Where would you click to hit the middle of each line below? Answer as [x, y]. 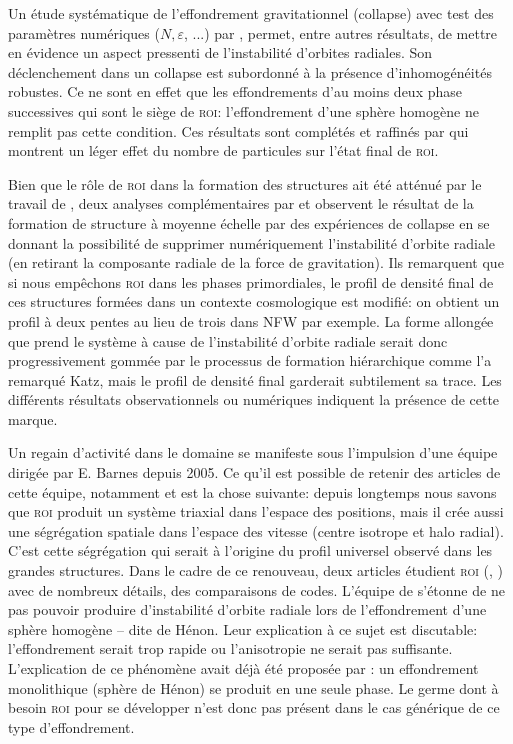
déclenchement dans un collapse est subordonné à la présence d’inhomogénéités [250, 71]
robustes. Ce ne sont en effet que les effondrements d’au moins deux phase [235, 91]
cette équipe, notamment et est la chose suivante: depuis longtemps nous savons [252, 491]
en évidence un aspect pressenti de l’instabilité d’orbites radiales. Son [220, 52]
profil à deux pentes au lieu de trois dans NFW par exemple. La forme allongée [251, 320]
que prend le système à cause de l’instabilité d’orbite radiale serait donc [228, 340]
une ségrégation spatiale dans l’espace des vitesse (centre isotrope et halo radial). [256, 530]
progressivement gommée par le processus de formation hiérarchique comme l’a [250, 360]
